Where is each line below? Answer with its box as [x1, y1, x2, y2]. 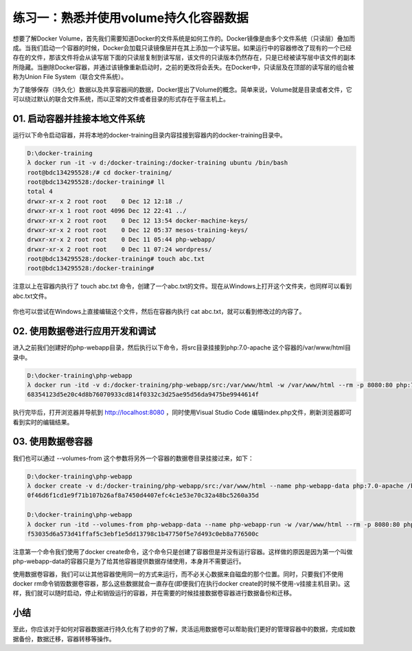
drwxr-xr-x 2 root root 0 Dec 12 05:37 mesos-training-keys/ [27, 226, 249, 233]
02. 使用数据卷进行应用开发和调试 [12, 325, 156, 337]
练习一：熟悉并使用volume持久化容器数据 [12, 10, 249, 25]
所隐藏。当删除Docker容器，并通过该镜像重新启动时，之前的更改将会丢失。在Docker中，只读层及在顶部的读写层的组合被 [12, 62, 354, 71]
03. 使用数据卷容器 [12, 436, 93, 448]
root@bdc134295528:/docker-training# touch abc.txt [27, 255, 205, 263]
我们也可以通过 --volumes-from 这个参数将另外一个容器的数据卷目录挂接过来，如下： [12, 454, 254, 462]
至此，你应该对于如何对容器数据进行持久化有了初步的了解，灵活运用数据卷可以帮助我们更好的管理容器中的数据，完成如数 [12, 625, 356, 633]
